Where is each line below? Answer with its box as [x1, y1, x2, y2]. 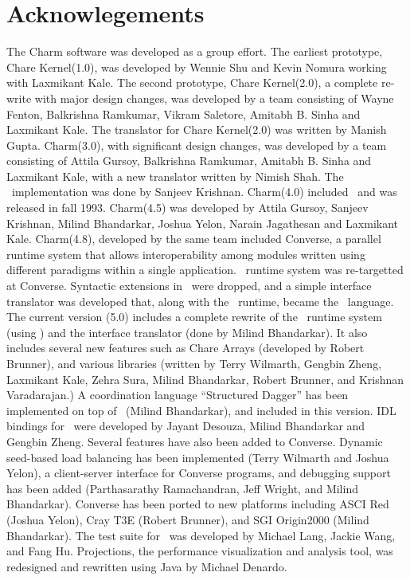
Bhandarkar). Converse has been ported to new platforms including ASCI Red [6, 496, 389, 512]
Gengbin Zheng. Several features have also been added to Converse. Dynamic [6, 433, 383, 449]
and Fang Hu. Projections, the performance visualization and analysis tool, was [6, 543, 393, 559]
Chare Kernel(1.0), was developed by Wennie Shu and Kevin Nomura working [6, 58, 387, 75]
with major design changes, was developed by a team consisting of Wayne [34, 89, 394, 106]
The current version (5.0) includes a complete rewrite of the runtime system [6, 308, 382, 325]
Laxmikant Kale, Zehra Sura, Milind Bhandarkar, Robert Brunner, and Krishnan [6, 370, 404, 387]
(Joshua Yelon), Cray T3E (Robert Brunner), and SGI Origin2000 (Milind [6, 511, 369, 527]
